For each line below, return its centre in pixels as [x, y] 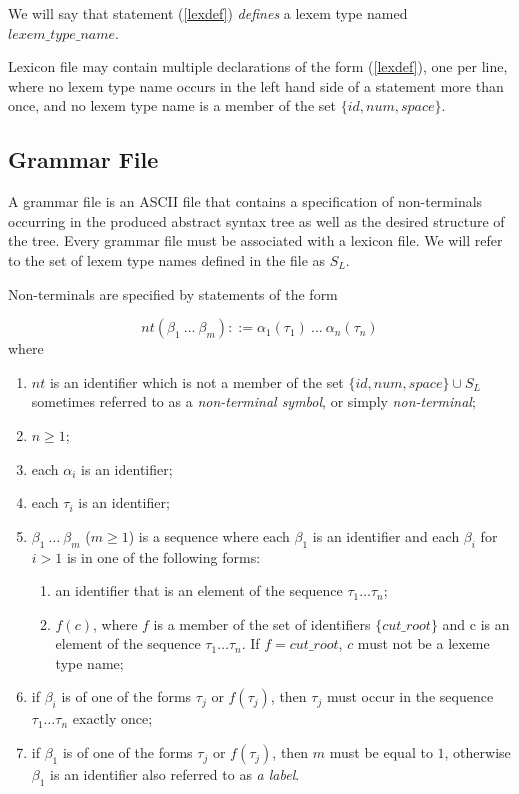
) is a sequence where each [209, 535]
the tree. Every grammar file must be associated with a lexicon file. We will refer [255, 240]
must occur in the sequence [410, 696]
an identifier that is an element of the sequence [199, 590]
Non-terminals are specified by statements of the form [173, 293]
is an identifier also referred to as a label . [175, 774]
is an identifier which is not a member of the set [196, 381]
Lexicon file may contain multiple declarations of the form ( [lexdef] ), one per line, [258, 66]
